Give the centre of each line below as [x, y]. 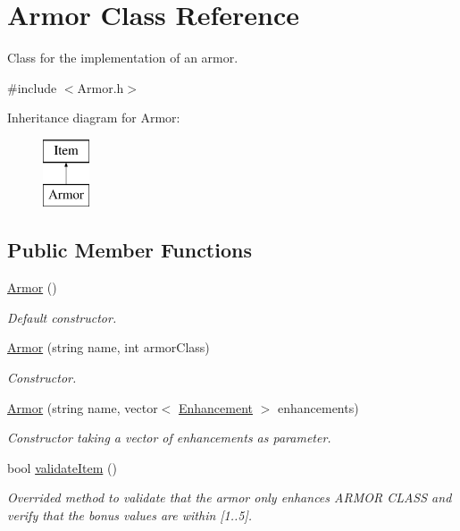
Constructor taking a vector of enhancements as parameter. [169, 438]
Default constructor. [62, 317]
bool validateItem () [62, 467]
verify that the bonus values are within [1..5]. [130, 515]
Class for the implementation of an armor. [123, 58]
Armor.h [100, 87]
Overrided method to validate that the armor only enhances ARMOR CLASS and [230, 497]
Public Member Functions [130, 250]
